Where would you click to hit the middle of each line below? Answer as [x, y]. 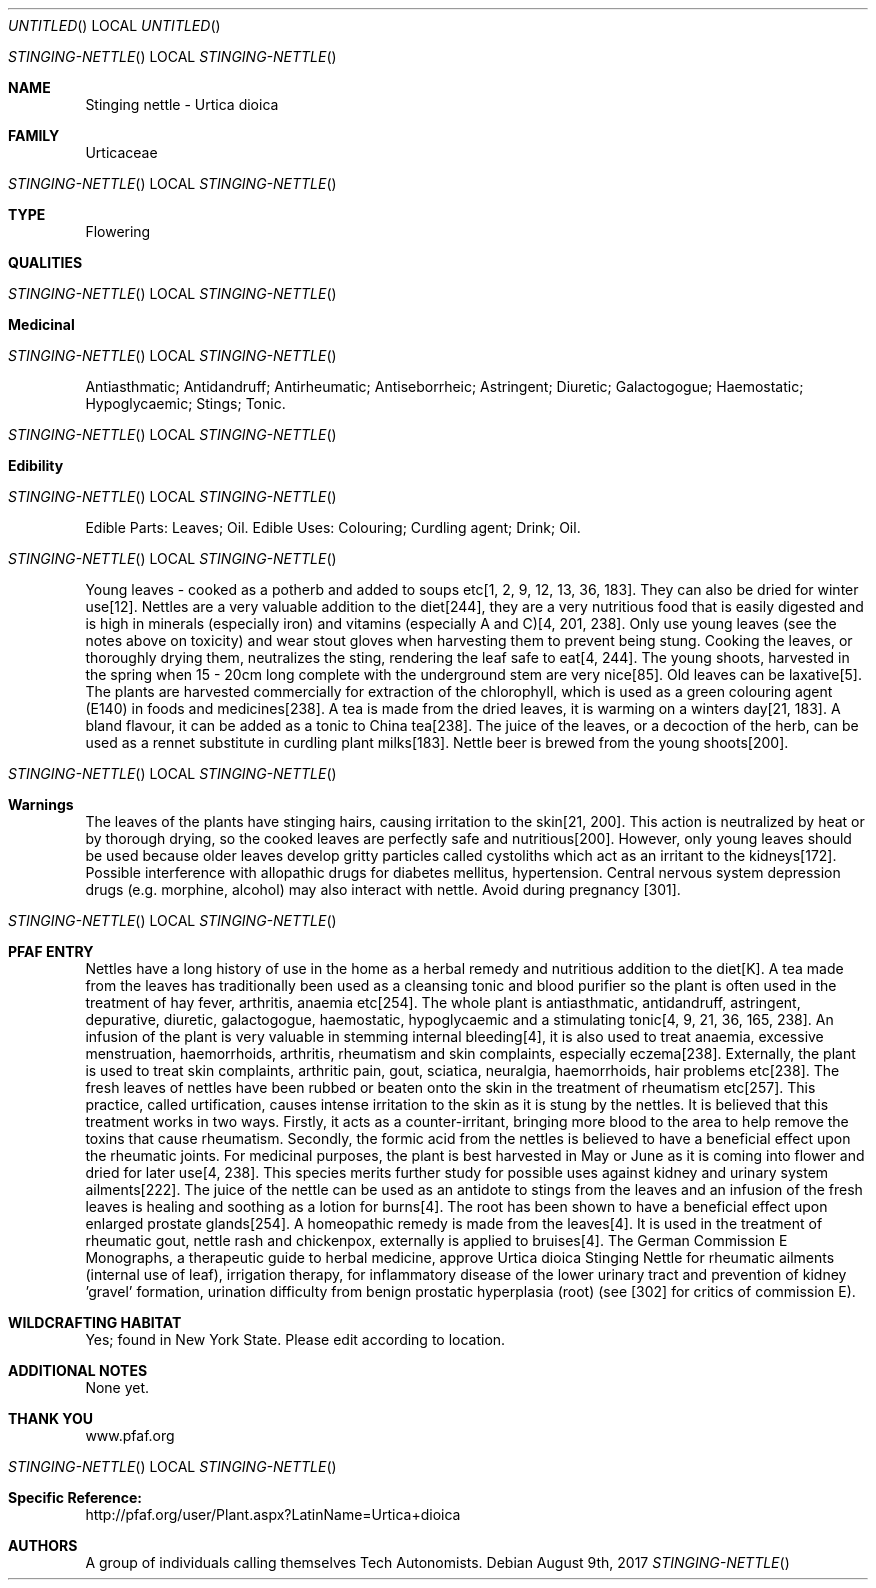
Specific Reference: [75, 1497]
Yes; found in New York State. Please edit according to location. [295, 1339]
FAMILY [34, 135]
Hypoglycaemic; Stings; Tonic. [185, 403]
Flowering [118, 231]
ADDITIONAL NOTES [78, 1370]
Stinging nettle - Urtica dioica [182, 104]
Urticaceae [121, 152]
